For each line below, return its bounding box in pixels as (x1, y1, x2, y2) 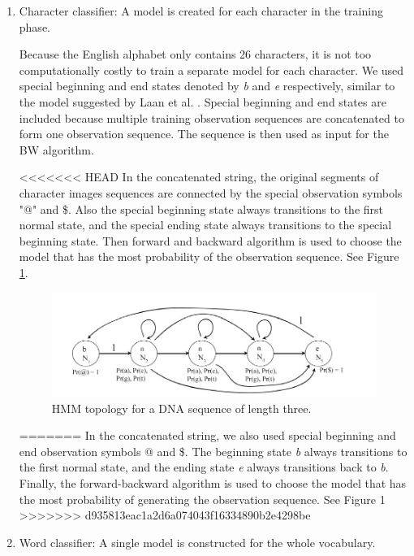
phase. (19, 18, 50, 35)
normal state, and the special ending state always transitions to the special (19, 216, 392, 233)
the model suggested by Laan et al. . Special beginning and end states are (19, 93, 386, 110)
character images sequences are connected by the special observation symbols (19, 184, 403, 201)
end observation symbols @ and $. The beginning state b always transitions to (19, 442, 408, 459)
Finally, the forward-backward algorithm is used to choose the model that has (19, 475, 407, 492)
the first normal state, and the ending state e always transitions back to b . (19, 458, 389, 476)
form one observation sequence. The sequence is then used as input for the (19, 125, 389, 142)
